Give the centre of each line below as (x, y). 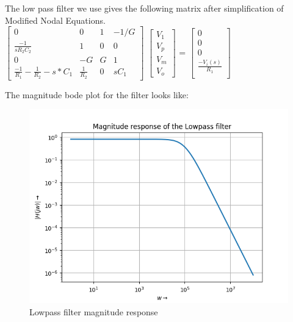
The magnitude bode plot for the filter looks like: (97, 94)
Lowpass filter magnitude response (94, 312)
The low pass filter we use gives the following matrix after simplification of (144, 8)
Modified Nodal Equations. (55, 20)
